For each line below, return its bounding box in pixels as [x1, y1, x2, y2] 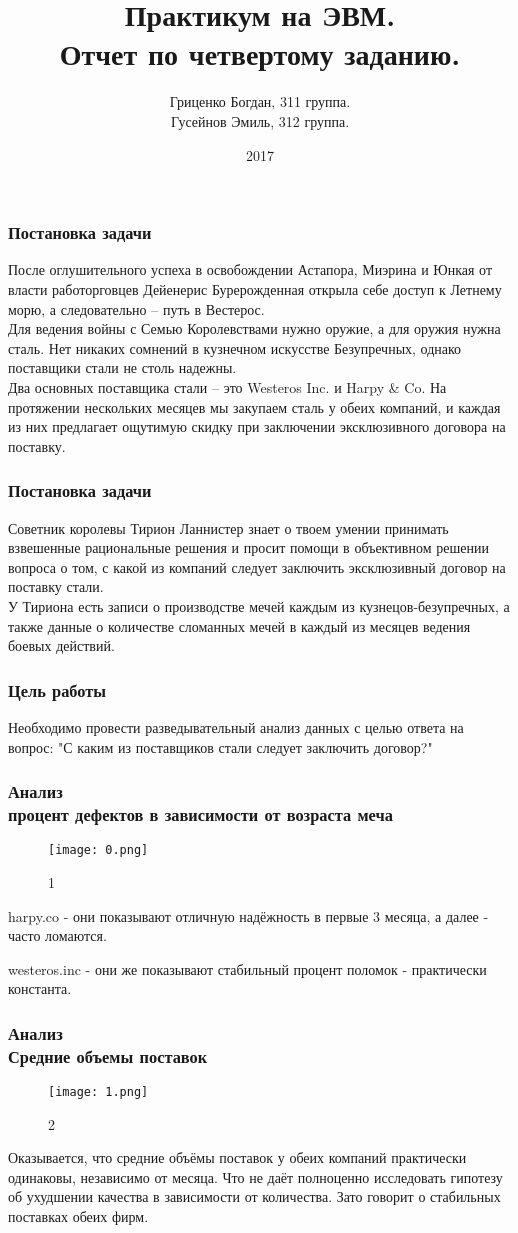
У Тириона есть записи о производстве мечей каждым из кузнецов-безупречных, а [8, 595, 510, 616]
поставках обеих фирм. [8, 1206, 149, 1227]
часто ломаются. [8, 925, 107, 946]
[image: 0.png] [48, 843, 149, 858]
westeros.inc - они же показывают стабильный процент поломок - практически [8, 958, 487, 979]
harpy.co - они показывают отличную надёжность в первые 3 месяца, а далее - [8, 905, 489, 926]
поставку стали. [8, 576, 104, 597]
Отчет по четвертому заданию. [59, 33, 461, 74]
